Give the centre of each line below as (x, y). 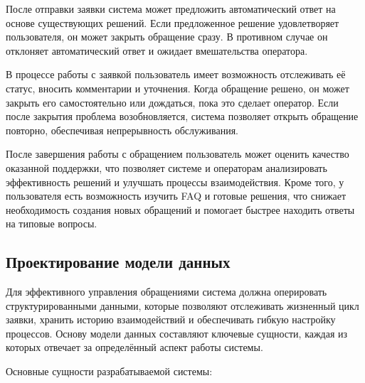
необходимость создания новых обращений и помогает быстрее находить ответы (180, 209)
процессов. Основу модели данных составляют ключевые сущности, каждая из (177, 333)
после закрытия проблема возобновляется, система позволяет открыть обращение (182, 116)
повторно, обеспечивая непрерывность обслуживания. (122, 130)
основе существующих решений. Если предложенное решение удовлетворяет (173, 22)
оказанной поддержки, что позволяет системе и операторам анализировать (166, 167)
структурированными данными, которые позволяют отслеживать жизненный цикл (182, 305)
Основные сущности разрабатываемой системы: (109, 371)
